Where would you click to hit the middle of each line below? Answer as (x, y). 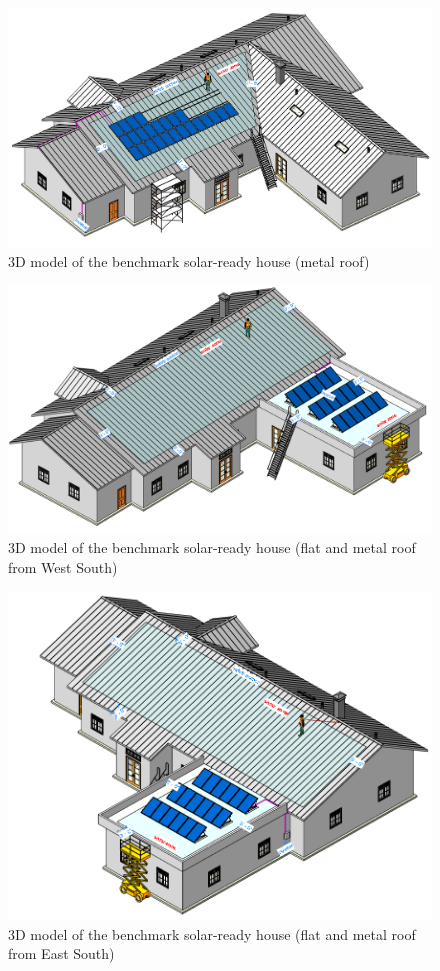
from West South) (63, 566)
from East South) (61, 953)
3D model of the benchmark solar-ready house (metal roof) (189, 260)
